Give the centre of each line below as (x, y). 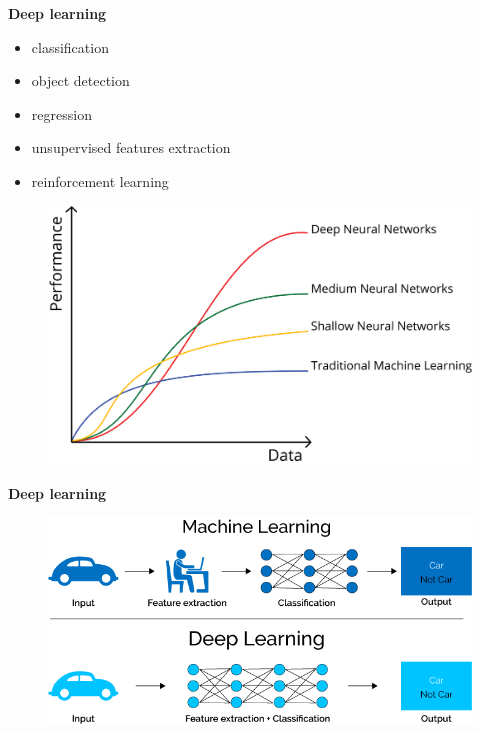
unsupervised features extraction (131, 147)
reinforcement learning (100, 180)
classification (70, 46)
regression (61, 113)
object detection (80, 80)
